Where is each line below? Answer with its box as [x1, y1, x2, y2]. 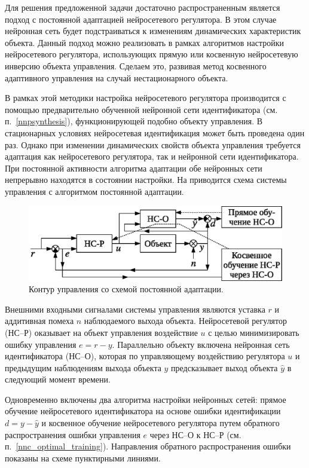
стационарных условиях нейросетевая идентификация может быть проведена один [5, 126, 305, 139]
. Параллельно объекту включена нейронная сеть [112, 338, 290, 350]
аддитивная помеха [5, 314, 74, 327]
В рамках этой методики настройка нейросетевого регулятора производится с [5, 91, 286, 104]
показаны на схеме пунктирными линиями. [5, 451, 161, 464]
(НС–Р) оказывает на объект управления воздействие [5, 326, 198, 338]
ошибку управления [5, 338, 77, 350]
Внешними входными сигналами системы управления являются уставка [5, 302, 265, 315]
